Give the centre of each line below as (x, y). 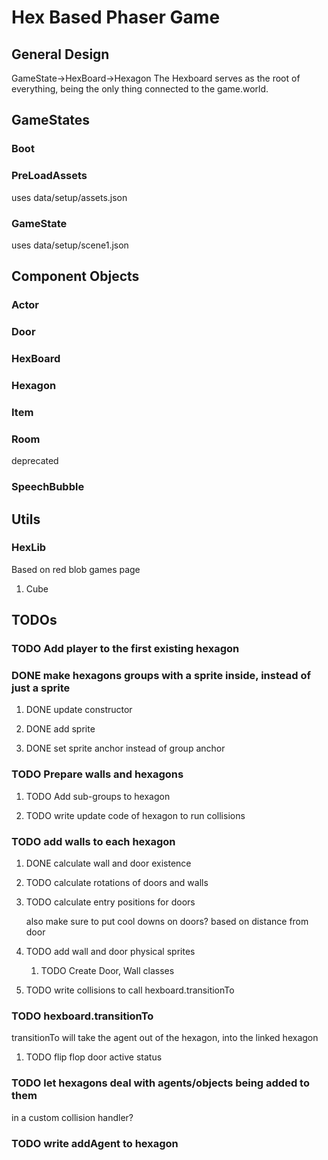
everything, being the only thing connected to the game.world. (140, 89)
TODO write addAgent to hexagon (95, 1143)
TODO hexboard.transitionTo (82, 1016)
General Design (60, 54)
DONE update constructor (79, 710)
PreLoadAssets (49, 176)
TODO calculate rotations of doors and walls (117, 883)
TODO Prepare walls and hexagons (97, 774)
